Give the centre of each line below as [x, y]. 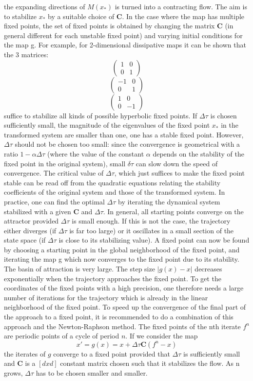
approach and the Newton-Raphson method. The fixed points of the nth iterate [122, 326]
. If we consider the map [162, 336]
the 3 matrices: [26, 54]
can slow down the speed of [177, 163]
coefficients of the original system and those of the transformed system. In [115, 192]
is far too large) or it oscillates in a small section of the [152, 230]
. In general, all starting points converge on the [173, 211]
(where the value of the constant [96, 153]
